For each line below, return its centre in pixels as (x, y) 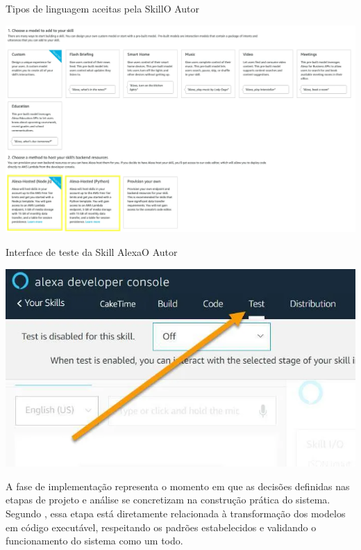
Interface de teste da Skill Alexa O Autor (92, 251)
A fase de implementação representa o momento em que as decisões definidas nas (178, 486)
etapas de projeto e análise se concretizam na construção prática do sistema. (168, 500)
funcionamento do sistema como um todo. (94, 541)
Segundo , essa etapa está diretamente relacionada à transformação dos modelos (176, 513)
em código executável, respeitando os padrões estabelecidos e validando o (161, 527)
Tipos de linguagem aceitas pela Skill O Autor (103, 8)
